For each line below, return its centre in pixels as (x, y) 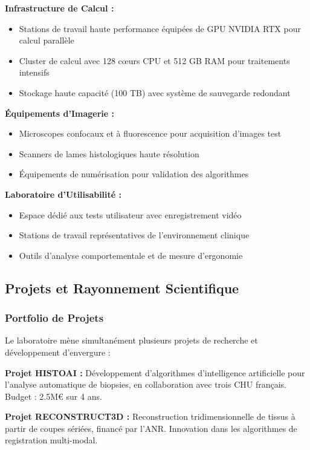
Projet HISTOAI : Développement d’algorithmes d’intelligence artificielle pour (155, 372)
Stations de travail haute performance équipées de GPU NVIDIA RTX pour (160, 28)
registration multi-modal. (51, 440)
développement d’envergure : (58, 352)
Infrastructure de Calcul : (60, 8)
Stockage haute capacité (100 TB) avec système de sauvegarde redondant (155, 92)
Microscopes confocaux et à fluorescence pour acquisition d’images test (150, 133)
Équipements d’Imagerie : (60, 113)
